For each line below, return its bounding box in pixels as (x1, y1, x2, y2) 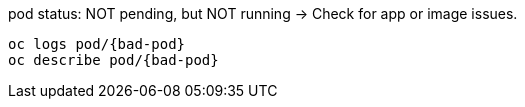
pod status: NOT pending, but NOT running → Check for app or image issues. (8, 5, 518, 22)
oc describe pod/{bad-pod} (8, 52, 219, 68)
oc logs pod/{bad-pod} (8, 36, 186, 52)
